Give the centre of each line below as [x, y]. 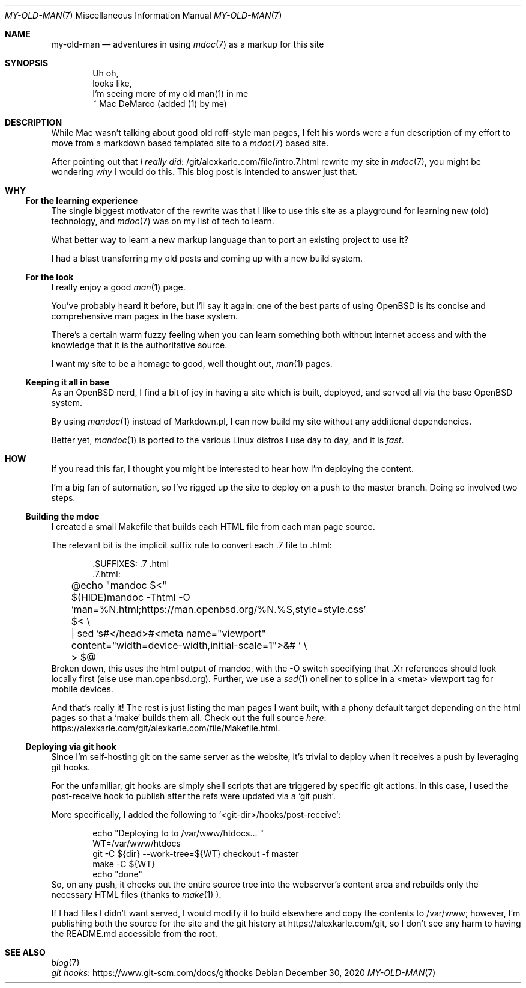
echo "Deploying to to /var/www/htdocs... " [178, 833]
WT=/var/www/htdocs [137, 843]
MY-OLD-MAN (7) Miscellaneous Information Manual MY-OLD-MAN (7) [144, 15]
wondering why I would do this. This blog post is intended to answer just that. [204, 172]
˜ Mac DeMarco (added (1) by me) [160, 104]
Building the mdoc [62, 516]
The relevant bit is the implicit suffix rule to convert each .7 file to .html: [192, 545]
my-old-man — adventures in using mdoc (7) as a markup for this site [188, 44]
